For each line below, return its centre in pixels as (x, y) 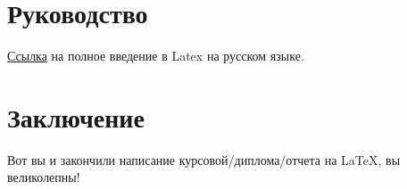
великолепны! (44, 177)
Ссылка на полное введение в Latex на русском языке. (156, 56)
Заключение (76, 116)
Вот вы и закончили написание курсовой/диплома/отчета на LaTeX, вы (204, 159)
